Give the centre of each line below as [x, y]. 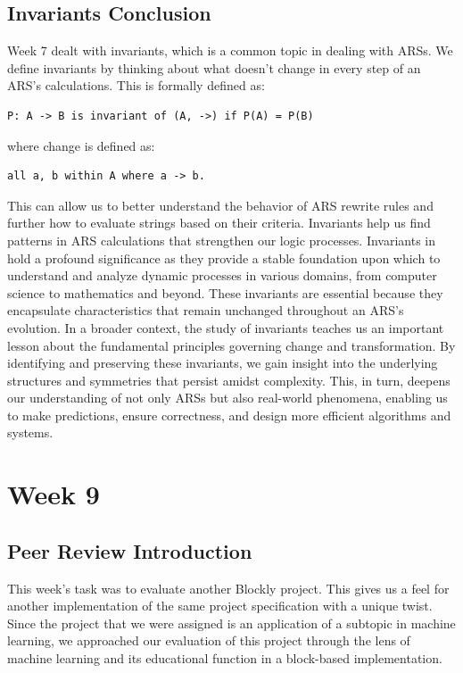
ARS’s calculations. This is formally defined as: [136, 85]
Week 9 [54, 494]
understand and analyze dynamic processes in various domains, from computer [222, 275]
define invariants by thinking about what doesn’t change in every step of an [214, 67]
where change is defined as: [81, 145]
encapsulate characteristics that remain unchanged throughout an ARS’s [206, 310]
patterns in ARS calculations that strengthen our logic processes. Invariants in [222, 240]
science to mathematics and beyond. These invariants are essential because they [225, 292]
